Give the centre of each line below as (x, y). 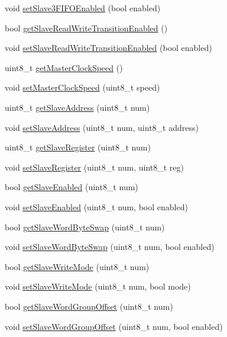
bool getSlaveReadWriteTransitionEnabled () (86, 28)
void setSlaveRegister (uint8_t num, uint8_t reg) (95, 167)
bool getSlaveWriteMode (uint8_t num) (77, 266)
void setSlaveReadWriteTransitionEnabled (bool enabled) (108, 48)
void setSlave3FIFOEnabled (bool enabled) (83, 8)
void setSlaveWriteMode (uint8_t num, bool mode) (98, 286)
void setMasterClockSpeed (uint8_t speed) (82, 87)
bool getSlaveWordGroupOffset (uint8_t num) (89, 306)
